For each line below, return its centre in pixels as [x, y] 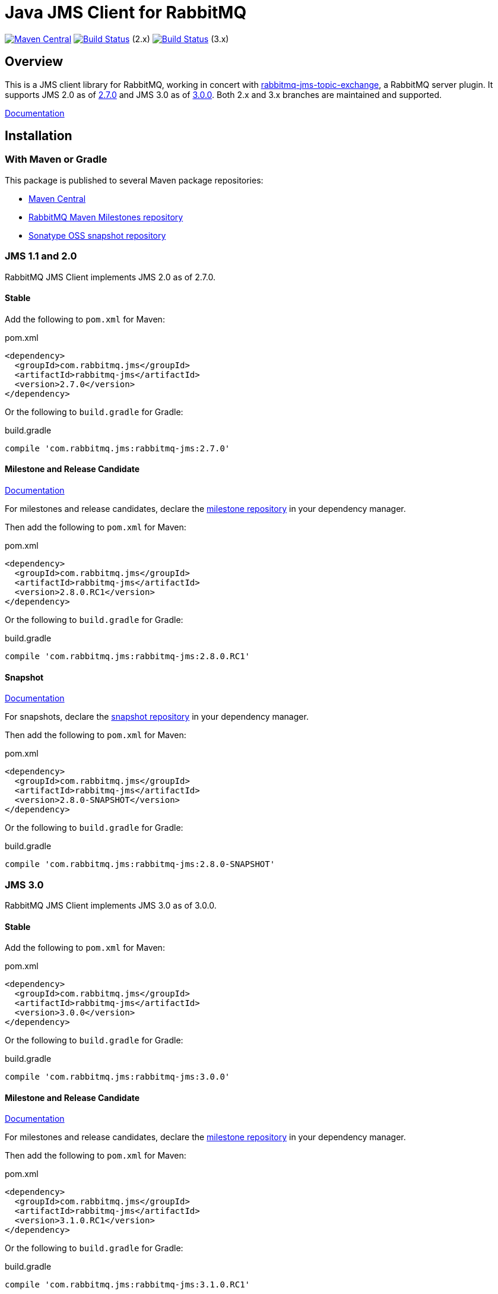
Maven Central [57, 198]
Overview [34, 62]
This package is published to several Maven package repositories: [134, 180]
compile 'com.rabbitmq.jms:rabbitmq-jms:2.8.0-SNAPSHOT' [140, 864]
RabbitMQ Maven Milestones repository [106, 217]
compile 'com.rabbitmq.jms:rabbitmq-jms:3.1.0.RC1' [128, 1285]
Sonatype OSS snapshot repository [97, 235]
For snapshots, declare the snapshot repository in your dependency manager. [157, 717]
